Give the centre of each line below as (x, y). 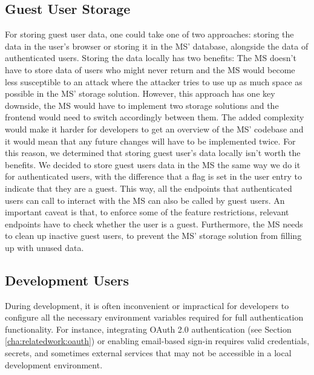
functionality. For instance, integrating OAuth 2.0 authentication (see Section (148, 329)
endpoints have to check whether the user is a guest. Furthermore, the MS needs (154, 223)
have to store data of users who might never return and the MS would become (150, 69)
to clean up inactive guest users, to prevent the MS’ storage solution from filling (153, 236)
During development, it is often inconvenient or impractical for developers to (147, 305)
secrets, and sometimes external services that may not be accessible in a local (148, 353)
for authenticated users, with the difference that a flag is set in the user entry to (153, 176)
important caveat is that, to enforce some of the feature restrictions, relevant (147, 212)
